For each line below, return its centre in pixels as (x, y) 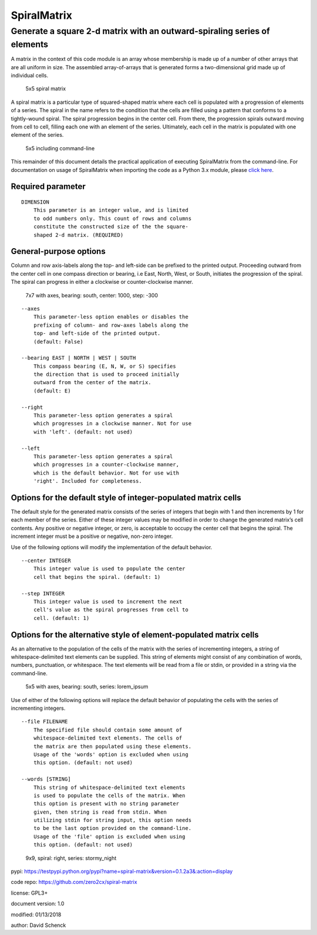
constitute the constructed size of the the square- (111, 227)
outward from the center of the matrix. (92, 382)
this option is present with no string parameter (106, 804)
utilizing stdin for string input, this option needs (112, 820)
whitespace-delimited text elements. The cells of (108, 738)
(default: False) (58, 341)
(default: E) (52, 391)
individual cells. (30, 76)
